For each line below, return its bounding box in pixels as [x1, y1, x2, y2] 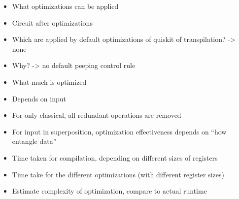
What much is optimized [12, 76, 87, 87]
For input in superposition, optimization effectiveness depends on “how [12, 126, 227, 136]
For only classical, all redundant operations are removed [12, 110, 181, 120]
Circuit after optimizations [12, 17, 93, 28]
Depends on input [12, 93, 66, 103]
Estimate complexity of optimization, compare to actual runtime [12, 186, 207, 196]
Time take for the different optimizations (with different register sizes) [12, 169, 224, 179]
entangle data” [12, 136, 57, 146]
